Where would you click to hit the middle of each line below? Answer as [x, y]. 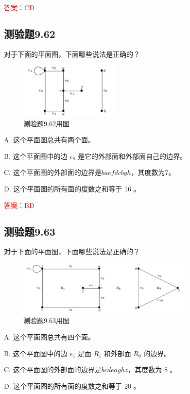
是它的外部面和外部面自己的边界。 [132, 156]
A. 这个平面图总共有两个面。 [50, 140]
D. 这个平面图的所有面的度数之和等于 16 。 [72, 189]
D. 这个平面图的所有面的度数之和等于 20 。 [72, 385]
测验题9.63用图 [46, 320]
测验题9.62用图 [46, 123]
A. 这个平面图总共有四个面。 [50, 336]
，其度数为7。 [153, 172]
